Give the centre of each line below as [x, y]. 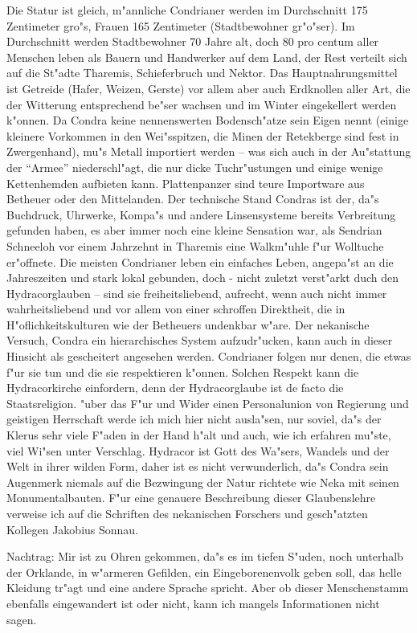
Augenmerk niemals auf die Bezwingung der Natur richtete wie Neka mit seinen [203, 482]
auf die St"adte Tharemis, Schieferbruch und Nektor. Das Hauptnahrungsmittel [202, 73]
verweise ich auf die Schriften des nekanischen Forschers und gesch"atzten [187, 513]
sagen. [22, 619]
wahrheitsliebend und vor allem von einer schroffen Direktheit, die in [176, 309]
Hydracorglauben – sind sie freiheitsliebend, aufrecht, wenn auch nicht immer [197, 293]
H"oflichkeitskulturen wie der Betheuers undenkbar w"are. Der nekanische [188, 324]
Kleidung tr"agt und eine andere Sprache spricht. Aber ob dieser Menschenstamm [208, 588]
